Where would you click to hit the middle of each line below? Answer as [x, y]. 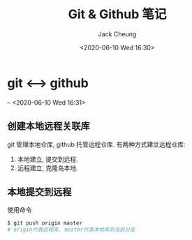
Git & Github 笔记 [117, 14]
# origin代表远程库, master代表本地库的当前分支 [71, 230]
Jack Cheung [117, 34]
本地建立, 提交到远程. [47, 159]
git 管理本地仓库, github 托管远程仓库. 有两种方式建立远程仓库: [97, 144]
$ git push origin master [45, 223]
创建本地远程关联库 [49, 126]
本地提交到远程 [39, 192]
